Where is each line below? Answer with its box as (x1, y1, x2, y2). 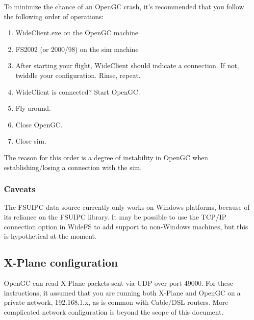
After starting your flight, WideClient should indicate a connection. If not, (15, 60, 239, 71)
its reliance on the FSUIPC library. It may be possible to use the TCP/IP (4, 211, 227, 222)
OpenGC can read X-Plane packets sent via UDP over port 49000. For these (4, 277, 233, 288)
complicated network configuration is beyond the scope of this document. (4, 306, 224, 317)
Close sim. (15, 136, 47, 146)
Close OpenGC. (15, 119, 63, 129)
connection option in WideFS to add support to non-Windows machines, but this (4, 221, 248, 231)
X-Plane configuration (4, 255, 118, 270)
